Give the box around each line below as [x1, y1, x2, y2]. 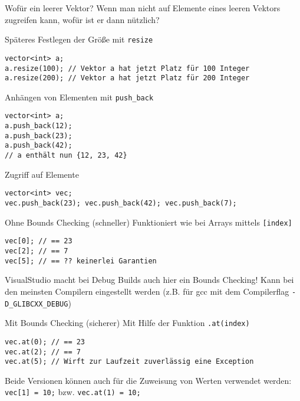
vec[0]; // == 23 [5, 237, 72, 246]
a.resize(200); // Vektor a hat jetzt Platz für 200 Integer [5, 74, 250, 83]
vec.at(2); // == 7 [5, 347, 81, 356]
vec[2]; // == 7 [5, 246, 68, 255]
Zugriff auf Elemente [5, 168, 79, 180]
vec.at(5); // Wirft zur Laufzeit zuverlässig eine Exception [5, 357, 254, 366]
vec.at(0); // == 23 [5, 337, 85, 346]
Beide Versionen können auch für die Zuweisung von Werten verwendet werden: [5, 374, 292, 386]
